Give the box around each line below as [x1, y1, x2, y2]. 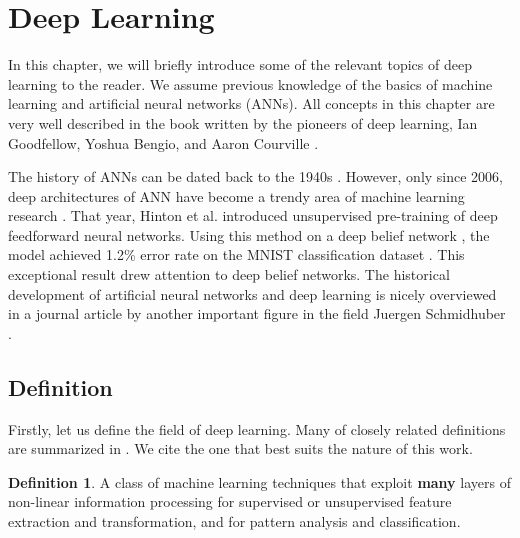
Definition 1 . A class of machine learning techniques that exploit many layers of [8, 471, 511, 492]
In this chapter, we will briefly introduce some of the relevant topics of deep [8, 54, 472, 75]
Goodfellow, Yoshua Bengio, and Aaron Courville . [8, 132, 319, 153]
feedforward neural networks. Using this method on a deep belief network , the [8, 224, 490, 245]
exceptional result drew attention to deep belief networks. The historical [8, 264, 450, 285]
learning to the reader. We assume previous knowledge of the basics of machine [8, 73, 493, 94]
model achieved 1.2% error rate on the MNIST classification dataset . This [8, 244, 465, 265]
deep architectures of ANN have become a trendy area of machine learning [8, 185, 465, 206]
